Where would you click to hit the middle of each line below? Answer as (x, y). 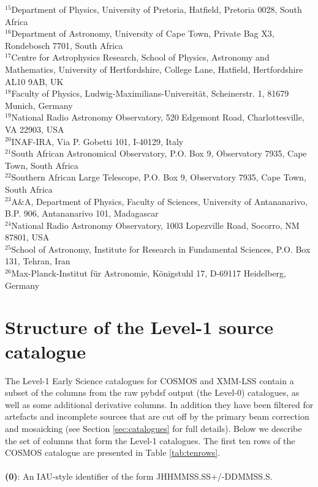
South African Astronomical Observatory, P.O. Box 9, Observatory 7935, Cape (159, 153)
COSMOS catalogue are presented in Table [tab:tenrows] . (113, 452)
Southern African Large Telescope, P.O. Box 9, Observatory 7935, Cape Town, (159, 177)
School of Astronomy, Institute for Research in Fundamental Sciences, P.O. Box (161, 249)
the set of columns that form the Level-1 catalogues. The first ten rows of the (150, 440)
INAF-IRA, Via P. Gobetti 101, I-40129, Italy (97, 141)
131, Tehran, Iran (38, 261)
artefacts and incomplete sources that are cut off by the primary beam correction (157, 416)
